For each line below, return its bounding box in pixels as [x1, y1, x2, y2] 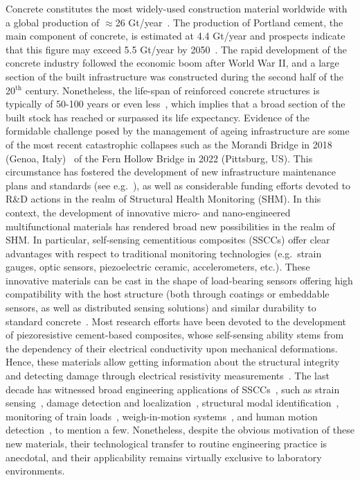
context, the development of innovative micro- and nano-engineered [6, 205, 291, 219]
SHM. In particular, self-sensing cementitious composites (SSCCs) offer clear [6, 232, 330, 247]
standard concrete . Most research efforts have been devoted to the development [6, 314, 347, 328]
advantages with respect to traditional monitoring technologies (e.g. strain [6, 246, 322, 260]
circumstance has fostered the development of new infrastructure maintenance [6, 164, 336, 179]
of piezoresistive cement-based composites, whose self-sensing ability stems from [6, 327, 344, 342]
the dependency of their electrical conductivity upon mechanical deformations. [6, 341, 338, 355]
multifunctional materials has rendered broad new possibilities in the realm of [6, 218, 335, 233]
